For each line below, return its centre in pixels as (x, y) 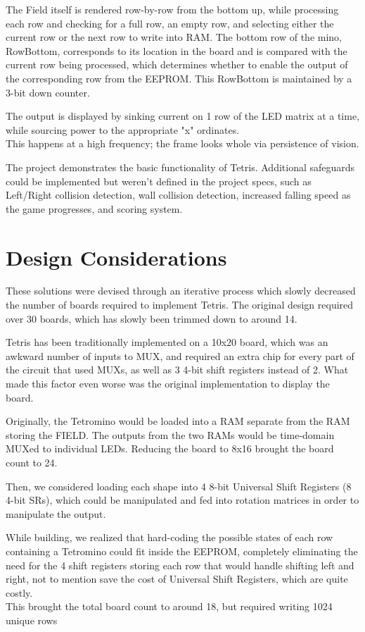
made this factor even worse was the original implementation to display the (168, 383)
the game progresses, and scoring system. (94, 208)
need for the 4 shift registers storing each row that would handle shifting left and (180, 565)
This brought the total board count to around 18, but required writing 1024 (169, 606)
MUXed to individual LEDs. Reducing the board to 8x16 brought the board (170, 448)
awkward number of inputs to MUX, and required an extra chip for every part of (180, 355)
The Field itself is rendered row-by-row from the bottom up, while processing (172, 9)
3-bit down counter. (48, 92)
